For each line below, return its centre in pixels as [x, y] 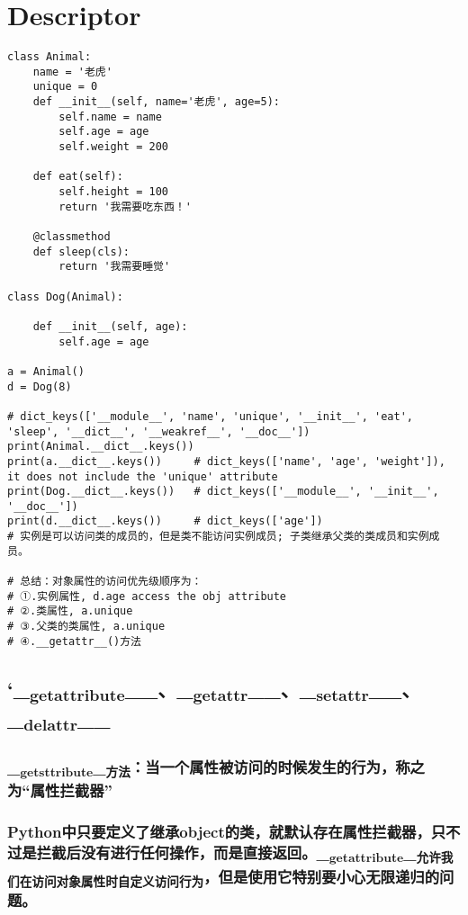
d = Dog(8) [40, 386]
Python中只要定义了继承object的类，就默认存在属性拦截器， [219, 832]
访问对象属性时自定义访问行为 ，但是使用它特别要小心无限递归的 [236, 877]
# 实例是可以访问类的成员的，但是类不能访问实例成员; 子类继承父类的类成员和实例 [218, 537]
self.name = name [110, 117]
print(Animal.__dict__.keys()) [101, 447]
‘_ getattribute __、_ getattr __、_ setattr [188, 690]
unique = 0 [65, 87]
